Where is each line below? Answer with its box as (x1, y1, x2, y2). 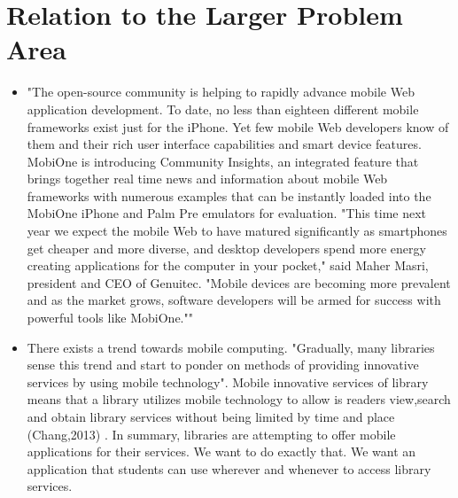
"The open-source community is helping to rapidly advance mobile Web (27, 82, 415, 101)
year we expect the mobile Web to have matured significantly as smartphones (27, 222, 447, 240)
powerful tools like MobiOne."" (27, 308, 193, 327)
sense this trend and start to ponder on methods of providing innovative (27, 355, 419, 374)
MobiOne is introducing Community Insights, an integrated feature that (27, 152, 419, 170)
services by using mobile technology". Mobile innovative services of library (27, 372, 429, 391)
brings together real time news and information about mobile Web (27, 169, 388, 188)
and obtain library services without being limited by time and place (27, 408, 395, 425)
